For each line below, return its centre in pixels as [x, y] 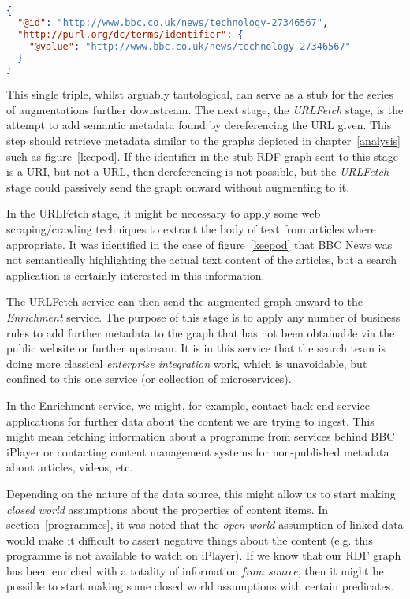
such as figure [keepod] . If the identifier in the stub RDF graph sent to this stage [203, 156]
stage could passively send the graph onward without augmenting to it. [178, 186]
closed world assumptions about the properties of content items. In [168, 509]
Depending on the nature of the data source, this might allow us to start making [201, 493]
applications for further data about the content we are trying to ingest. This [190, 420]
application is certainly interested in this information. [136, 275]
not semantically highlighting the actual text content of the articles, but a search [201, 260]
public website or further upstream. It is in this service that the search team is [196, 348]
